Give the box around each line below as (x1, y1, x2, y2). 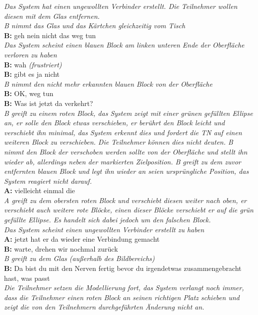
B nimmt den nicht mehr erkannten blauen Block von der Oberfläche (4, 78, 213, 89)
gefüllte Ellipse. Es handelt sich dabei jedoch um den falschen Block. (4, 214, 211, 225)
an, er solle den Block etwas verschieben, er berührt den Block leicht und (4, 117, 225, 128)
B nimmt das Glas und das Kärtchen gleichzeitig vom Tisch (4, 20, 186, 31)
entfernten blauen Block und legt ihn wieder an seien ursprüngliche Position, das (4, 166, 249, 176)
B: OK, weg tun (4, 88, 54, 99)
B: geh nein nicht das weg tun (4, 30, 96, 40)
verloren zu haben (4, 49, 57, 59)
